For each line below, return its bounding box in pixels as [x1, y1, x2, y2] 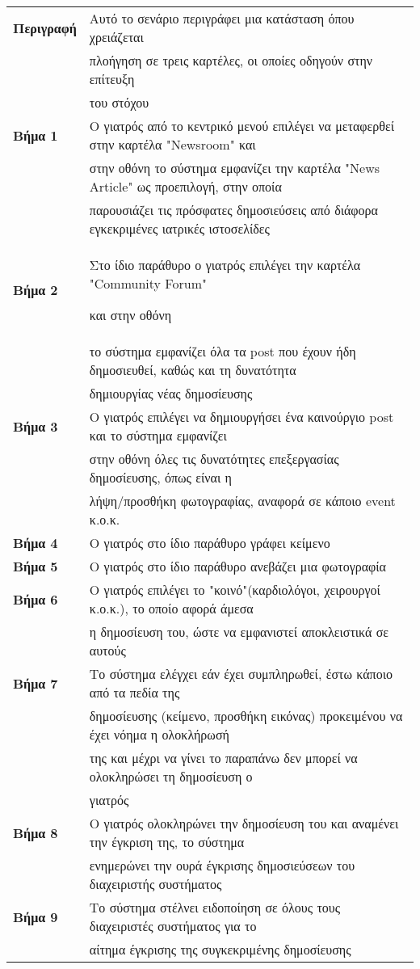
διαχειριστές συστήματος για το [89, 916, 257, 935]
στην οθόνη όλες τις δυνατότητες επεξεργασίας [89, 449, 339, 468]
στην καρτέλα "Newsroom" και [89, 135, 256, 154]
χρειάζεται [89, 27, 144, 46]
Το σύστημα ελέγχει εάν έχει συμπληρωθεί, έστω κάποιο [89, 664, 393, 683]
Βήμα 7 [13, 673, 58, 693]
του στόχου [89, 93, 149, 112]
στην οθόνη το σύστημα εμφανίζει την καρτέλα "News [89, 158, 380, 177]
